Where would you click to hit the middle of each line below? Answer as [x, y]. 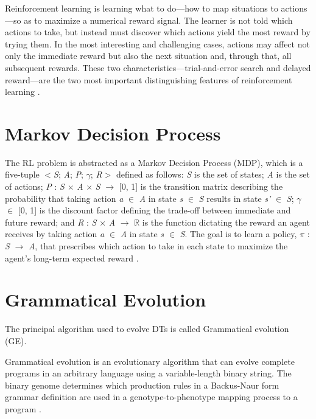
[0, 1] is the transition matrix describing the [201, 186]
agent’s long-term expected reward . [72, 258]
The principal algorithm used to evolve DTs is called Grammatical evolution [147, 329]
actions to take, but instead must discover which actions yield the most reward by [158, 32]
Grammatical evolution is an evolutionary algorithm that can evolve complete [150, 361]
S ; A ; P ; [68, 174]
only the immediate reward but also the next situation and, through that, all [148, 56]
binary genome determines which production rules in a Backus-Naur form [142, 385]
